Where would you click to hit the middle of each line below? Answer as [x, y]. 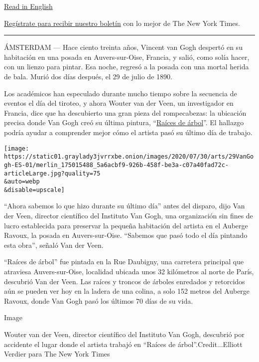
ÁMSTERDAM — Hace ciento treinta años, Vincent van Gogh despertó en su [123, 47]
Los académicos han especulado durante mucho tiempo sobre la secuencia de [121, 93]
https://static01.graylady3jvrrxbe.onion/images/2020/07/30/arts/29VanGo [129, 157]
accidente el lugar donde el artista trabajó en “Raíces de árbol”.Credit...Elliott [123, 344]
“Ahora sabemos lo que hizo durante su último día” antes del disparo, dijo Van [125, 206]
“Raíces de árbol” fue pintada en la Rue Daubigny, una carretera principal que [124, 262]
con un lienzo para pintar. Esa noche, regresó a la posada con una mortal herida [127, 67]
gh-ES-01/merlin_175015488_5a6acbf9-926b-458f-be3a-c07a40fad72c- [117, 165]
